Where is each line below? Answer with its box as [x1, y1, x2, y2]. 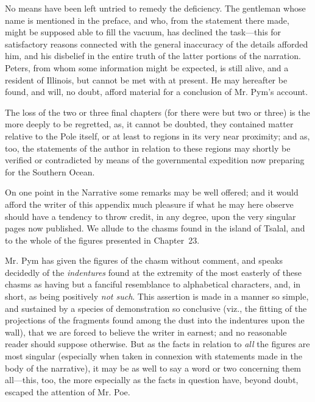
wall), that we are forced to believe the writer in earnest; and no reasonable [5, 325, 287, 338]
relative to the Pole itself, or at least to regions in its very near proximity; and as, [5, 129, 310, 142]
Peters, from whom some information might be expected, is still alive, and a [5, 61, 289, 74]
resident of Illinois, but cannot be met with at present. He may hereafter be [5, 73, 288, 86]
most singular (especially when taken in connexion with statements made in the [5, 350, 303, 362]
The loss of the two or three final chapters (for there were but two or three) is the [5, 105, 310, 118]
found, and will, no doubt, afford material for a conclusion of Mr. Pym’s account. [5, 85, 308, 98]
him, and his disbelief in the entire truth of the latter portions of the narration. [5, 49, 301, 62]
